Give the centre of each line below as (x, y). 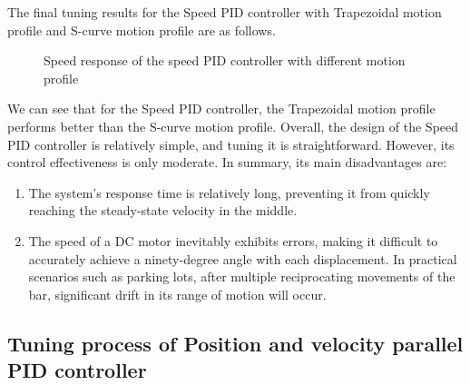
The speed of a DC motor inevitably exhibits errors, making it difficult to (233, 240)
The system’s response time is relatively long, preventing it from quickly (229, 192)
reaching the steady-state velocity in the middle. (163, 210)
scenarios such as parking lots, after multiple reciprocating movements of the (242, 276)
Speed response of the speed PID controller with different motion (225, 60)
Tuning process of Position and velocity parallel (235, 343)
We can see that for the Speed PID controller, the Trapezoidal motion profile (221, 109)
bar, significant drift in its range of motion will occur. (177, 294)
